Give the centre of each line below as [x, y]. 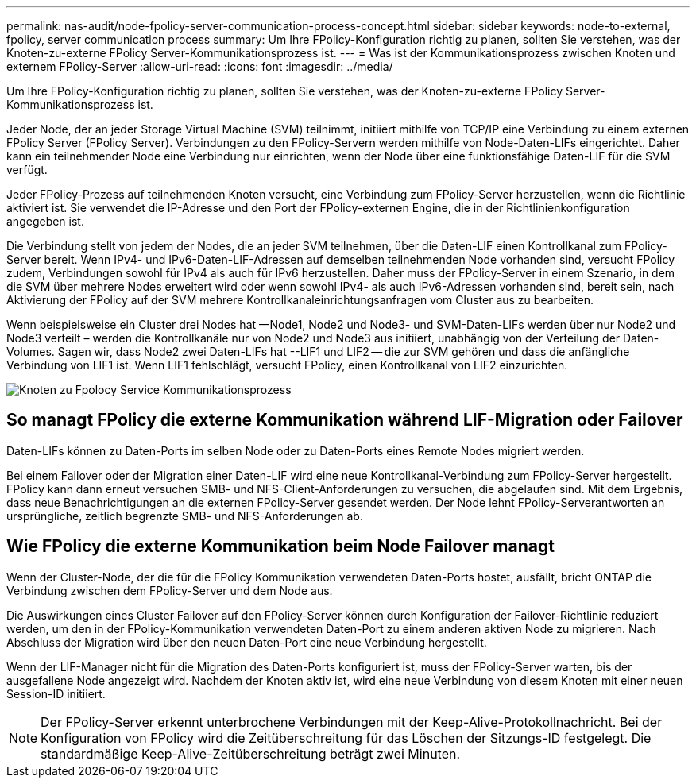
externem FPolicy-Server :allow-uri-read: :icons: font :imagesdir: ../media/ [200, 66]
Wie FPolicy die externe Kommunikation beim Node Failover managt [280, 546]
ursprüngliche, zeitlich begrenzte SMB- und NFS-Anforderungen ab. [185, 516]
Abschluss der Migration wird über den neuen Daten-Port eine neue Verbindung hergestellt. [247, 642]
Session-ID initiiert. [56, 693]
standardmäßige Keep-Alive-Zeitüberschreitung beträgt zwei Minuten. [251, 753]
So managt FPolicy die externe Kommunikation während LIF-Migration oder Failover [345, 420]
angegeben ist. [45, 221]
